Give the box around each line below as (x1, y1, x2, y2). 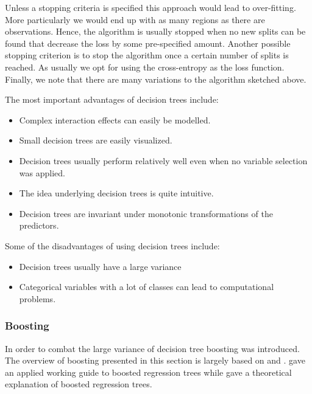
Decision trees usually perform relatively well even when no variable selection (19, 154, 308, 167)
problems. (19, 292, 56, 305)
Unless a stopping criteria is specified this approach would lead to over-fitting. (5, 1, 296, 13)
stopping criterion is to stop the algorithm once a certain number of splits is (5, 49, 289, 61)
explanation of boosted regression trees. (5, 378, 152, 390)
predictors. (19, 219, 59, 232)
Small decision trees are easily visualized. (19, 134, 172, 147)
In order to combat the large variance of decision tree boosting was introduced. (5, 342, 300, 354)
